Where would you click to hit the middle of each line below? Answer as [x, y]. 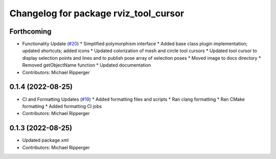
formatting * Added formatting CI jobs [62, 106]
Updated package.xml [45, 140]
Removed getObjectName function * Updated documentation [87, 65]
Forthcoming [30, 31]
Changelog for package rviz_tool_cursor [97, 13]
